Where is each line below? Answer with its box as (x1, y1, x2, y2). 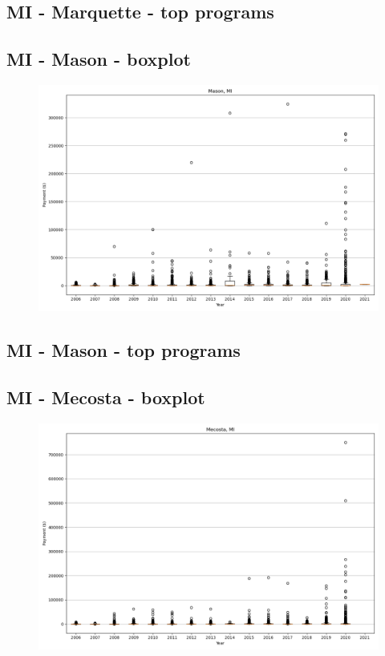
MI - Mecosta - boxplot (6, 385, 205, 410)
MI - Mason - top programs (6, 338, 241, 362)
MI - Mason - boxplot (6, 47, 191, 71)
